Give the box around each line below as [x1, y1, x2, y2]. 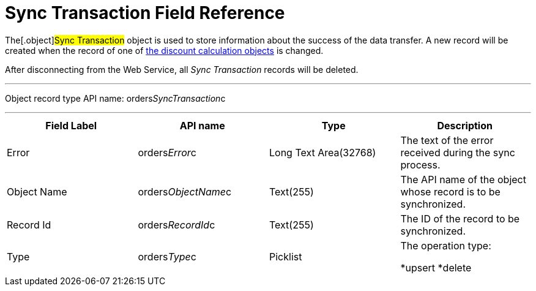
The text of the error [400, 134, 494, 146]
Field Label [45, 119, 97, 132]
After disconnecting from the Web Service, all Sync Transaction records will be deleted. [5, 64, 359, 75]
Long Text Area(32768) [269, 146, 376, 159]
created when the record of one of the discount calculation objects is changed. [5, 45, 324, 56]
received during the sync [400, 146, 515, 159]
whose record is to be [400, 185, 501, 198]
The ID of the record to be [400, 212, 520, 225]
